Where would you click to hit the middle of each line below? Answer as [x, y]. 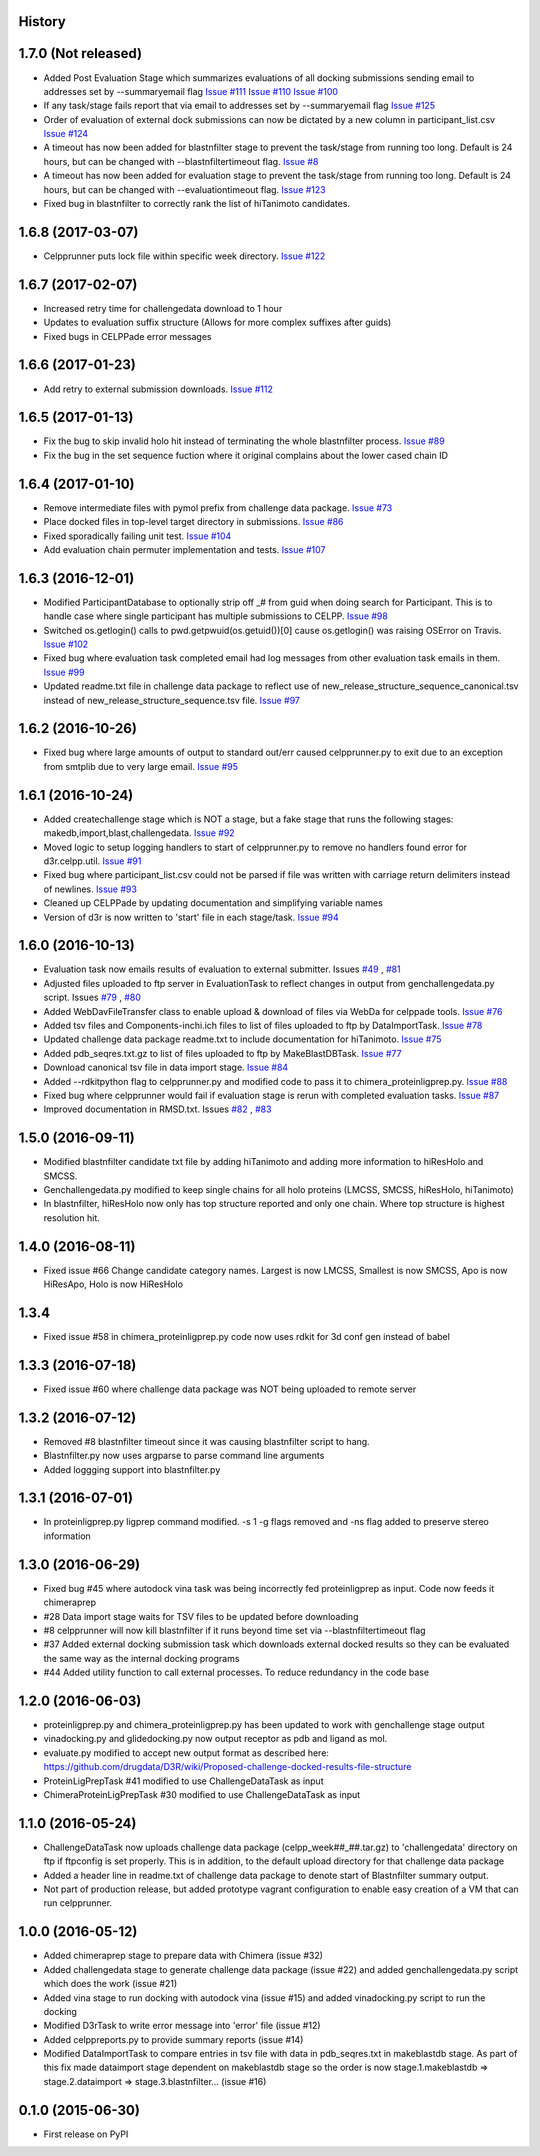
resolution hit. [71, 1217]
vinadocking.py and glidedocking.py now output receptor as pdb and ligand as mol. [215, 1739]
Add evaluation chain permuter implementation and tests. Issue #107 [184, 549]
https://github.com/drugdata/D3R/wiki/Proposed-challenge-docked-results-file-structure [227, 1767]
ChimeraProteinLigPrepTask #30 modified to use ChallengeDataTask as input [202, 1794]
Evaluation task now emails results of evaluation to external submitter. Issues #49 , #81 [222, 969]
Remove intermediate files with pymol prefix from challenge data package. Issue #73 [218, 507]
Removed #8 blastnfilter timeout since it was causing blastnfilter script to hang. [206, 1441]
